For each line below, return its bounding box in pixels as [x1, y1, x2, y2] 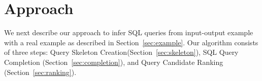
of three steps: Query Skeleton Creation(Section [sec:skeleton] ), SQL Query [4, 47, 239, 57]
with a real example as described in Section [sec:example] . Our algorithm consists [4, 37, 258, 47]
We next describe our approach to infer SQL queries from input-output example [4, 27, 253, 38]
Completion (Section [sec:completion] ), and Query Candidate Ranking [4, 56, 223, 67]
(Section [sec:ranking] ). [4, 66, 77, 77]
